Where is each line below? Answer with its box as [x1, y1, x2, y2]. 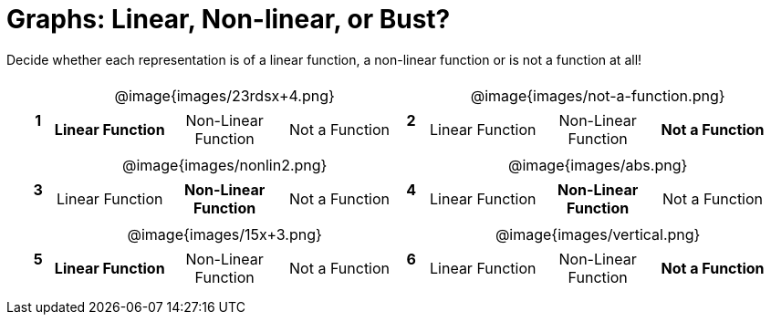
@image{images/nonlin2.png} [121, 155, 328, 174]
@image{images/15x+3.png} [127, 224, 322, 244]
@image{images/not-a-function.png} [470, 86, 725, 105]
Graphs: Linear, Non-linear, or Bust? [6, 4, 451, 35]
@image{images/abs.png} [508, 155, 688, 174]
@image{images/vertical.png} [495, 224, 701, 244]
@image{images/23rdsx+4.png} [114, 86, 335, 105]
